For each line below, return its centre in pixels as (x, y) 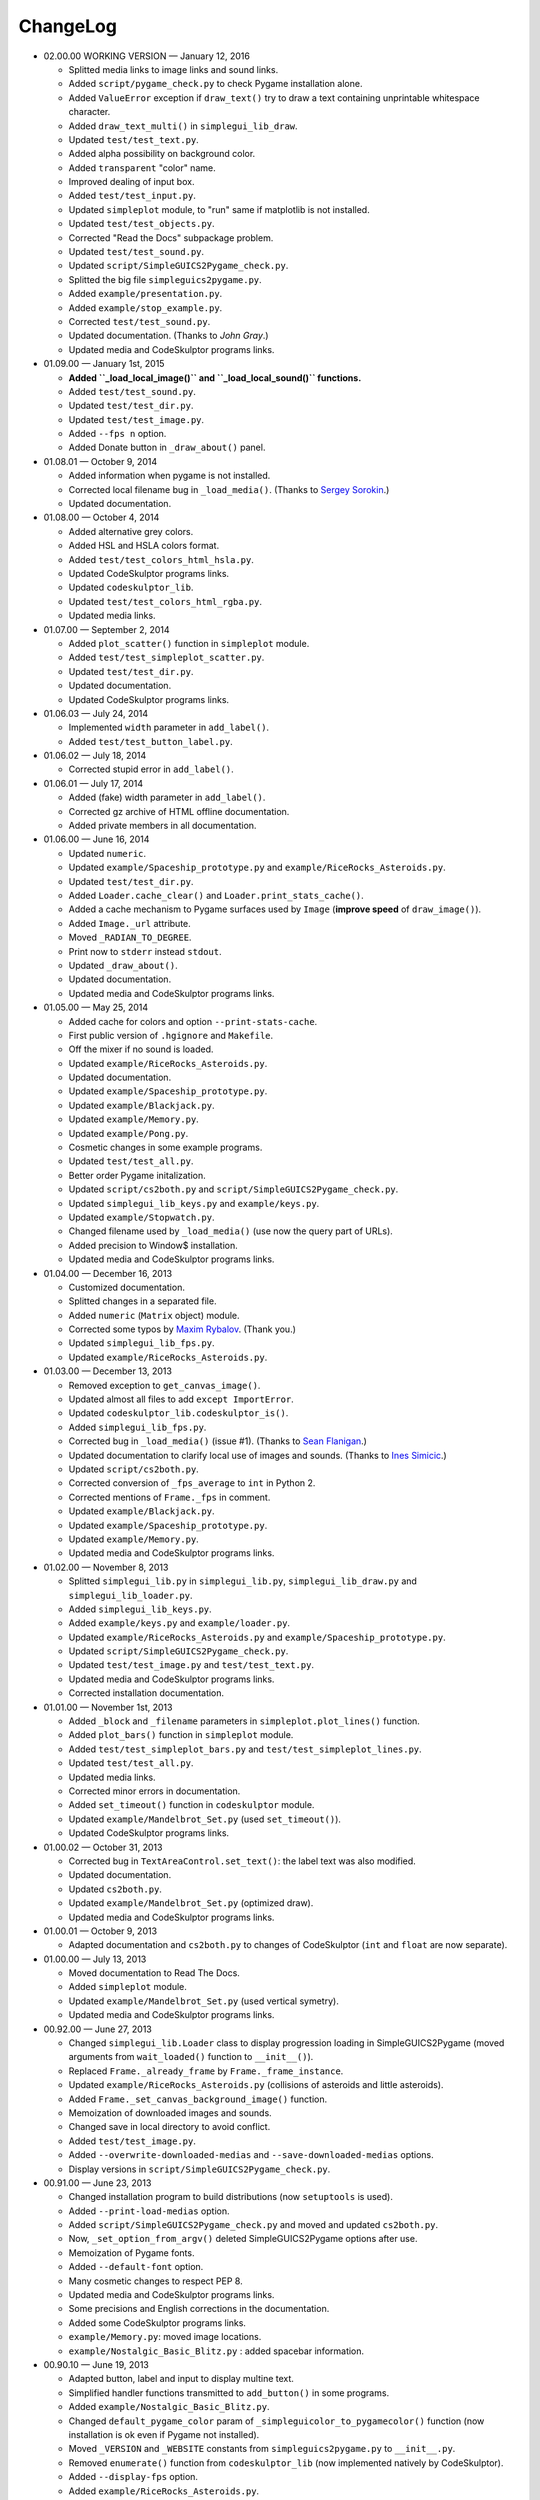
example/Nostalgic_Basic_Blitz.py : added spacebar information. (216, 2351)
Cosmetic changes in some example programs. (165, 1147)
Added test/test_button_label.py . (151, 741)
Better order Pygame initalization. (137, 1175)
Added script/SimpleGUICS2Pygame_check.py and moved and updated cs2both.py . (253, 2225)
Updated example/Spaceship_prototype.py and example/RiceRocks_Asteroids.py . (257, 867)
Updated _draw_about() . (123, 965)
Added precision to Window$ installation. (153, 1245)
